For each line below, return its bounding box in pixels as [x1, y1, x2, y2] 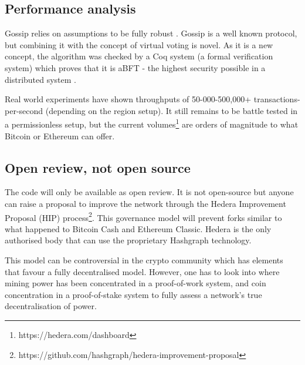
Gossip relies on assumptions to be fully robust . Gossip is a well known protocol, [5, 27, 297, 39]
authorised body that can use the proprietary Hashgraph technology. [5, 234, 252, 246]
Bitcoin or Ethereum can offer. [5, 129, 115, 142]
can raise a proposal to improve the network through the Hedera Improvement [5, 197, 286, 209]
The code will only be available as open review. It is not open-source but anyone [5, 186, 294, 198]
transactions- [253, 93, 300, 105]
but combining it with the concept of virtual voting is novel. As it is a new [5, 38, 273, 51]
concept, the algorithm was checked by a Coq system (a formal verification [5, 50, 273, 62]
